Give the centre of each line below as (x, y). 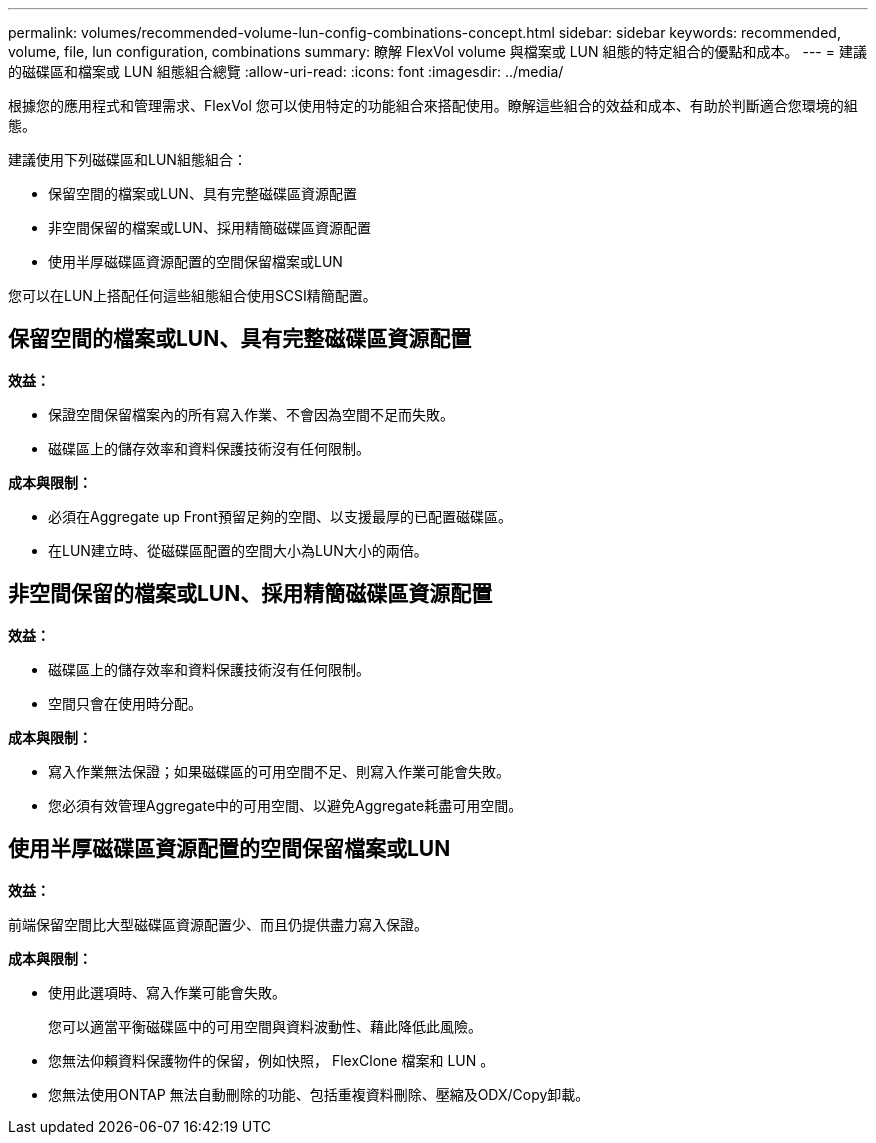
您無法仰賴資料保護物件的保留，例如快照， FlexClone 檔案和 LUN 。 (271, 1060)
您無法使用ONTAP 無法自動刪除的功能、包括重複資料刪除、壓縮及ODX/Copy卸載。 (319, 1094)
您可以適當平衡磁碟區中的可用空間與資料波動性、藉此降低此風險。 (265, 1026)
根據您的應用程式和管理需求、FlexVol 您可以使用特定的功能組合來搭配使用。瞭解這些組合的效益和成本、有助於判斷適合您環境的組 (433, 105)
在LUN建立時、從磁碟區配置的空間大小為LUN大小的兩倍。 (238, 550)
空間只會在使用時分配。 (125, 703)
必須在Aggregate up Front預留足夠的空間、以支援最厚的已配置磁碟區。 (280, 516)
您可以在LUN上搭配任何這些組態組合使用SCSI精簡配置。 (192, 295)
